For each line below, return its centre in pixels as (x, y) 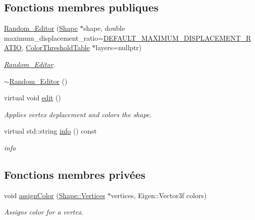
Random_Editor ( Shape (41, 28)
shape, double (104, 28)
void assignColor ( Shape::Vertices (55, 195)
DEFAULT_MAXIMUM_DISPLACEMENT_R (177, 37)
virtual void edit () (32, 98)
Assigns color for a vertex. (44, 212)
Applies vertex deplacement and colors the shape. (78, 114)
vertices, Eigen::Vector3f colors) (159, 195)
